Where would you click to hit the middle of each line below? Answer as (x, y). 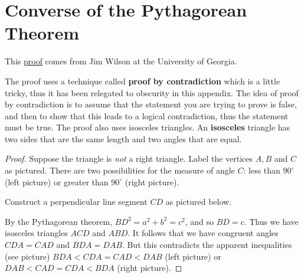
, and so (199, 221)
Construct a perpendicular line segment (76, 202)
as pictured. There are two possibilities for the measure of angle (120, 170)
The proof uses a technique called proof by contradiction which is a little (143, 81)
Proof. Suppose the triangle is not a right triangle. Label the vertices (129, 158)
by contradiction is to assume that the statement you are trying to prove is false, (151, 104)
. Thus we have (271, 221)
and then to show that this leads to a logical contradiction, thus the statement (147, 115)
